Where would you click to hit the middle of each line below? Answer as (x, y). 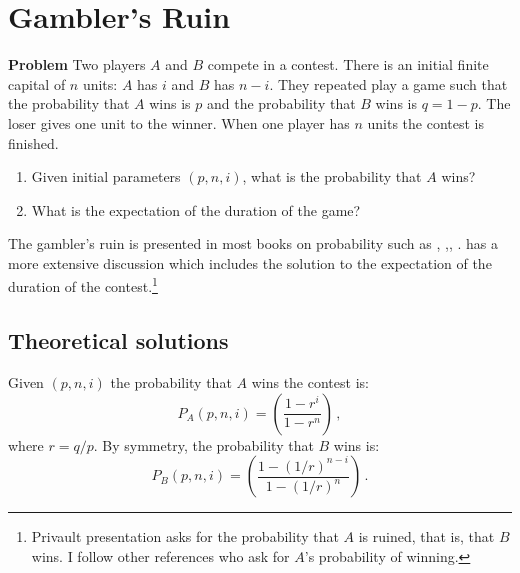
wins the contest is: (310, 381)
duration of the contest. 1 (83, 285)
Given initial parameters (106, 176)
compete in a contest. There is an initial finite (348, 64)
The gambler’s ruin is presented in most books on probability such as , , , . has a (253, 243)
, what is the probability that (332, 176)
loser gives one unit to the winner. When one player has (179, 122)
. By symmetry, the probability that (203, 444)
